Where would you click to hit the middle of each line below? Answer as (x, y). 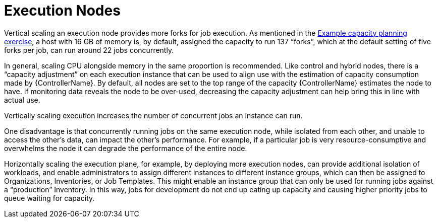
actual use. (22, 100)
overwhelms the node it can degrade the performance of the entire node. (126, 148)
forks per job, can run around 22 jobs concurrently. (89, 50)
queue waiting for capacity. (49, 198)
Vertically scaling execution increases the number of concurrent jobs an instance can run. (153, 115)
